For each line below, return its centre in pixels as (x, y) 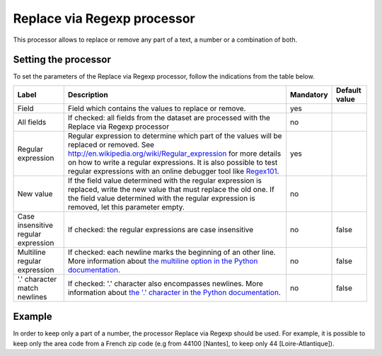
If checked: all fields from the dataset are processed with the (169, 117)
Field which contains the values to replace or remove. (157, 108)
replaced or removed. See (111, 144)
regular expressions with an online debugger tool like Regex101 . (173, 171)
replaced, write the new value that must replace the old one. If (171, 189)
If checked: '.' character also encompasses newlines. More (165, 283)
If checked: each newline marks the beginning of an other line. (172, 252)
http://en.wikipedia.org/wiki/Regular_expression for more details (174, 154)
